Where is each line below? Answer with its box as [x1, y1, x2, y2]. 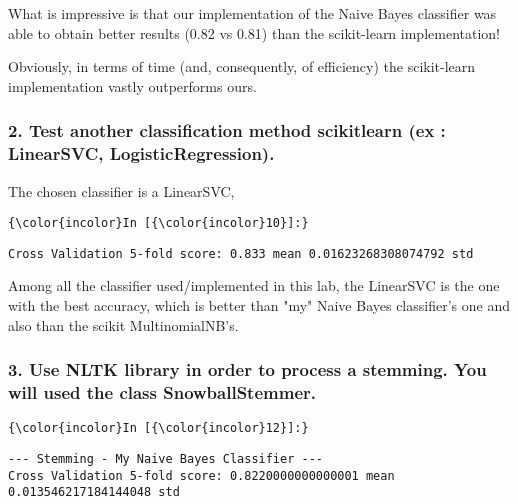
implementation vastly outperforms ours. [8, 75, 257, 96]
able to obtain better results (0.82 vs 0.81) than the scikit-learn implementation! [8, 22, 500, 43]
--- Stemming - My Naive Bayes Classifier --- [8, 452, 323, 466]
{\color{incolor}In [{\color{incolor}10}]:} [8, 216, 309, 231]
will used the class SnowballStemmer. [8, 380, 316, 405]
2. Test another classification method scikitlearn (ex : [8, 118, 446, 143]
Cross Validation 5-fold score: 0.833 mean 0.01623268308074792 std [8, 246, 474, 261]
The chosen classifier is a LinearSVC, [8, 180, 235, 201]
